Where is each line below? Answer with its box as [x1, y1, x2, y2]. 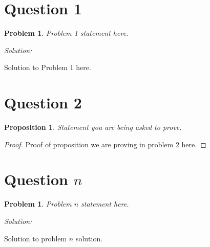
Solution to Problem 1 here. [4, 62, 91, 73]
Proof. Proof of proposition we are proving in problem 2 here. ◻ [4, 139, 206, 149]
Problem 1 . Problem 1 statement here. [4, 28, 129, 38]
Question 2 [4, 92, 82, 113]
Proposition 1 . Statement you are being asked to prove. [4, 122, 182, 132]
